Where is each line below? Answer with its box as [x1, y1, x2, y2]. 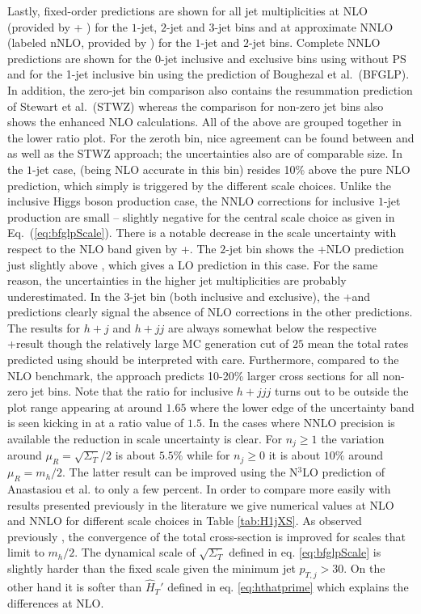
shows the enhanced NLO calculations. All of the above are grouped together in [7, 113, 402, 130]
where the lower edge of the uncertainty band [190, 398, 415, 415]
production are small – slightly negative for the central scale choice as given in [7, 208, 395, 225]
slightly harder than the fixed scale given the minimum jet [7, 560, 296, 577]
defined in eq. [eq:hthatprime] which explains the [167, 578, 409, 595]
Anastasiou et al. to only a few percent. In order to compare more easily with [7, 481, 391, 498]
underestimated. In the [7, 287, 120, 304]
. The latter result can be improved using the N [62, 464, 298, 481]
